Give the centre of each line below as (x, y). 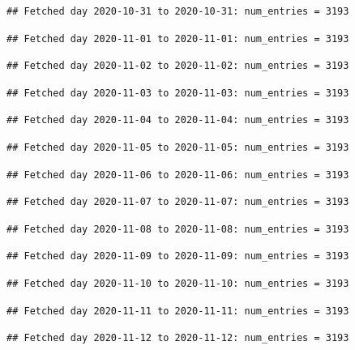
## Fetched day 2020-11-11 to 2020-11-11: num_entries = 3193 (178, 311)
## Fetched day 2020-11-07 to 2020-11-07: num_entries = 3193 (178, 202)
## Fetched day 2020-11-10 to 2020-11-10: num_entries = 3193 (178, 283)
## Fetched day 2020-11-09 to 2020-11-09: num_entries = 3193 (178, 256)
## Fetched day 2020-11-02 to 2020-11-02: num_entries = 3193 (178, 66)
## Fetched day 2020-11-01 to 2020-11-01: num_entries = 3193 (178, 38)
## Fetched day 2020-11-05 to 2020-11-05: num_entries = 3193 (178, 147)
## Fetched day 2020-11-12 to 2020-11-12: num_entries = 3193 (178, 338)
